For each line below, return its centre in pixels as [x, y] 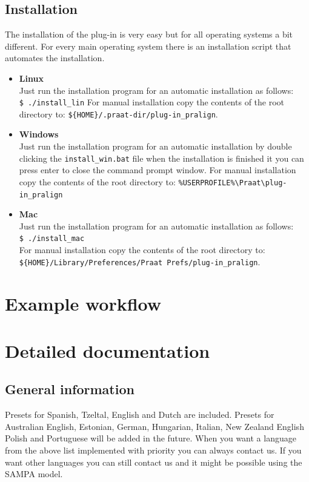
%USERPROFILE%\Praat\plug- [233, 183]
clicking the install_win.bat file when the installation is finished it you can [161, 158]
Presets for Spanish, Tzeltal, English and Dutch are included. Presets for [140, 414]
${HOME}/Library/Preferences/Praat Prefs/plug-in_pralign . [140, 261]
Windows [39, 134]
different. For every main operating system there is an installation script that [148, 46]
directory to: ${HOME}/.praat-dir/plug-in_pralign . [118, 114]
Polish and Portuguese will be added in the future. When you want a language [151, 438]
